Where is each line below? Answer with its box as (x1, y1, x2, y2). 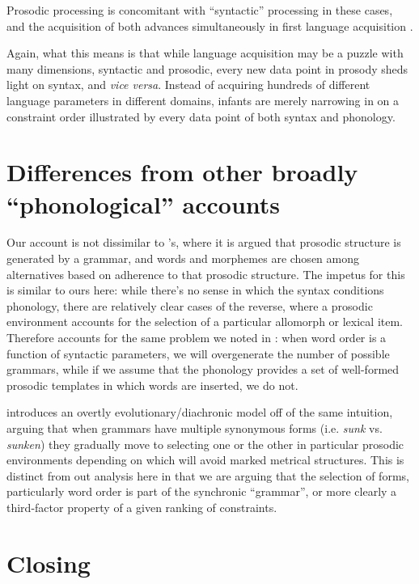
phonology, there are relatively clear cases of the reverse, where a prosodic (6, 297, 373, 314)
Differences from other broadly (6, 155, 358, 188)
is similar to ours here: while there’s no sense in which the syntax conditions (6, 281, 384, 298)
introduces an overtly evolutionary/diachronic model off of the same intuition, (6, 404, 393, 421)
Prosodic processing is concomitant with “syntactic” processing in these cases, (6, 2, 393, 18)
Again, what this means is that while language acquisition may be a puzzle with (6, 44, 404, 61)
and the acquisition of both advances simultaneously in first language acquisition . (6, 17, 413, 34)
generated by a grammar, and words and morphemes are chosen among (6, 250, 359, 267)
